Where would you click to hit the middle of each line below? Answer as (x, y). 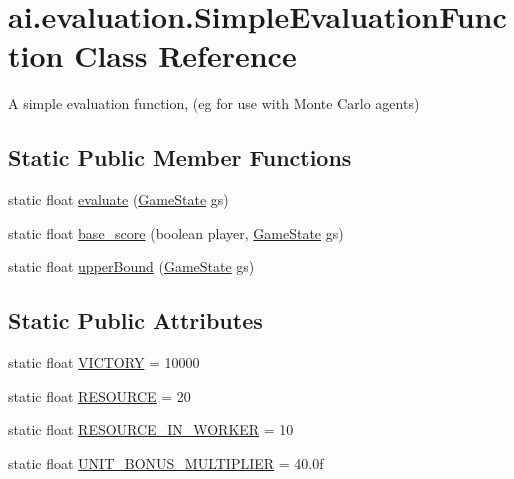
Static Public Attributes (135, 320)
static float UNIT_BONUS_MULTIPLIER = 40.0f (166, 462)
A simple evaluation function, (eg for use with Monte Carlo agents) (214, 103)
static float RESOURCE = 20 (99, 395)
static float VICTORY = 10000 (104, 362)
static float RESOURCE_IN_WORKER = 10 (151, 429)
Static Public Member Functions (180, 157)
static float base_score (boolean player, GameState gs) (176, 232)
